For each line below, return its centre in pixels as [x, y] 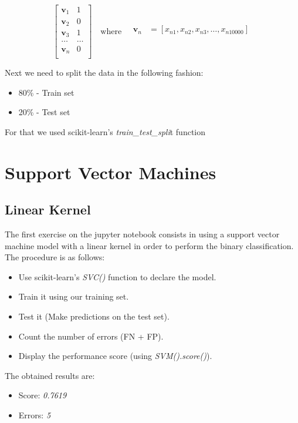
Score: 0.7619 [43, 395]
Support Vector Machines [111, 172]
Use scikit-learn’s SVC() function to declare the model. [117, 276]
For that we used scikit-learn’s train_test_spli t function [105, 131]
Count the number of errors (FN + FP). [91, 336]
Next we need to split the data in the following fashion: [104, 72]
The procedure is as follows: [55, 257]
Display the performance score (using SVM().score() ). [115, 356]
